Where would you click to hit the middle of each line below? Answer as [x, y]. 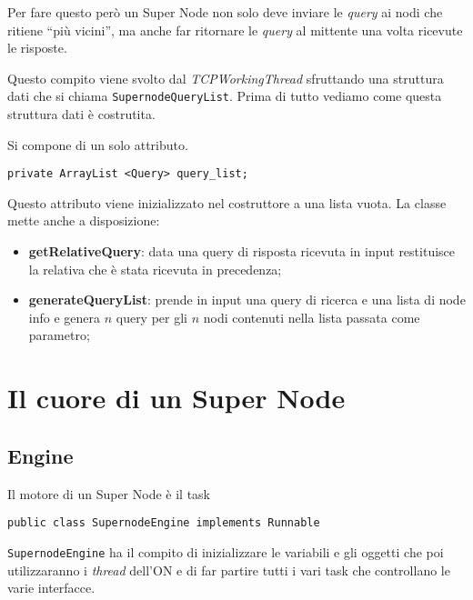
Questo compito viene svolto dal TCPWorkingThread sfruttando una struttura [226, 78]
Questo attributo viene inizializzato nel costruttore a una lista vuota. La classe [227, 202]
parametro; [59, 335]
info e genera [65, 317]
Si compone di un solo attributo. [98, 144]
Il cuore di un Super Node [176, 398]
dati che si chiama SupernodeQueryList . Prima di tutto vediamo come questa [225, 96]
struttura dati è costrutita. [81, 114]
